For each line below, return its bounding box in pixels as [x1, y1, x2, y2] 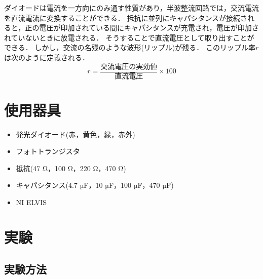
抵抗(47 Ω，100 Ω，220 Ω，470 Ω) [16, 163, 126, 173]
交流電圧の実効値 [100, 63, 158, 70]
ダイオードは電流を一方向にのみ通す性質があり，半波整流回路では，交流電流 [4, 3, 259, 13]
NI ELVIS [16, 196, 47, 207]
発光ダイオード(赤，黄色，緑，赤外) [16, 129, 135, 139]
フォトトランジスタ [16, 146, 80, 156]
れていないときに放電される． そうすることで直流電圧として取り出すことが [4, 32, 254, 43]
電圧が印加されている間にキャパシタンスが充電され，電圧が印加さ [39, 22, 259, 33]
